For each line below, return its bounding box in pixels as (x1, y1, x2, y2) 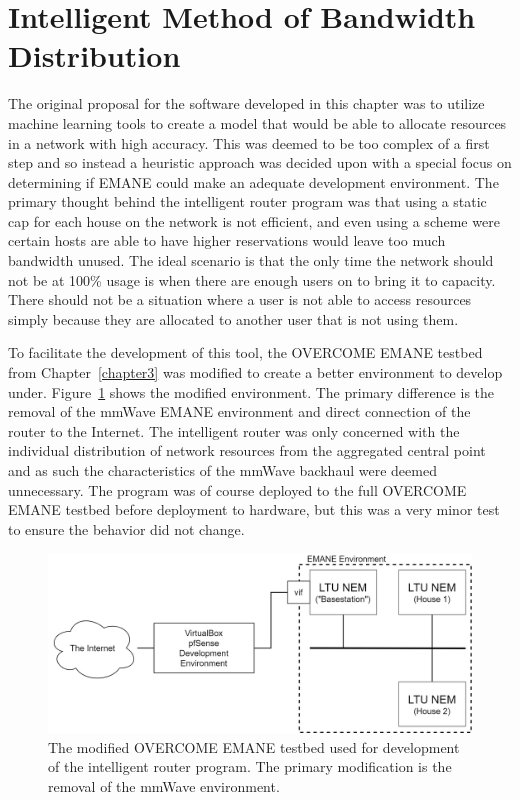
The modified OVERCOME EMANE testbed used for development (48, 736, 460, 757)
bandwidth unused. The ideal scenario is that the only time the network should (8, 250, 494, 271)
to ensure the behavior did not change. (8, 518, 245, 539)
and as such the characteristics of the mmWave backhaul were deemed (8, 460, 437, 480)
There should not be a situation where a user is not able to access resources (8, 289, 472, 310)
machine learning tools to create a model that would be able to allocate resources (8, 112, 507, 133)
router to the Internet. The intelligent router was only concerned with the (8, 420, 460, 441)
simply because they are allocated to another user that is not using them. (8, 308, 459, 329)
